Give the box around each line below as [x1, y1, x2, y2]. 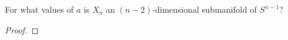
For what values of [5, 3, 74, 15]
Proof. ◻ [5, 23, 39, 36]
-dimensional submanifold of [152, 3, 257, 15]
